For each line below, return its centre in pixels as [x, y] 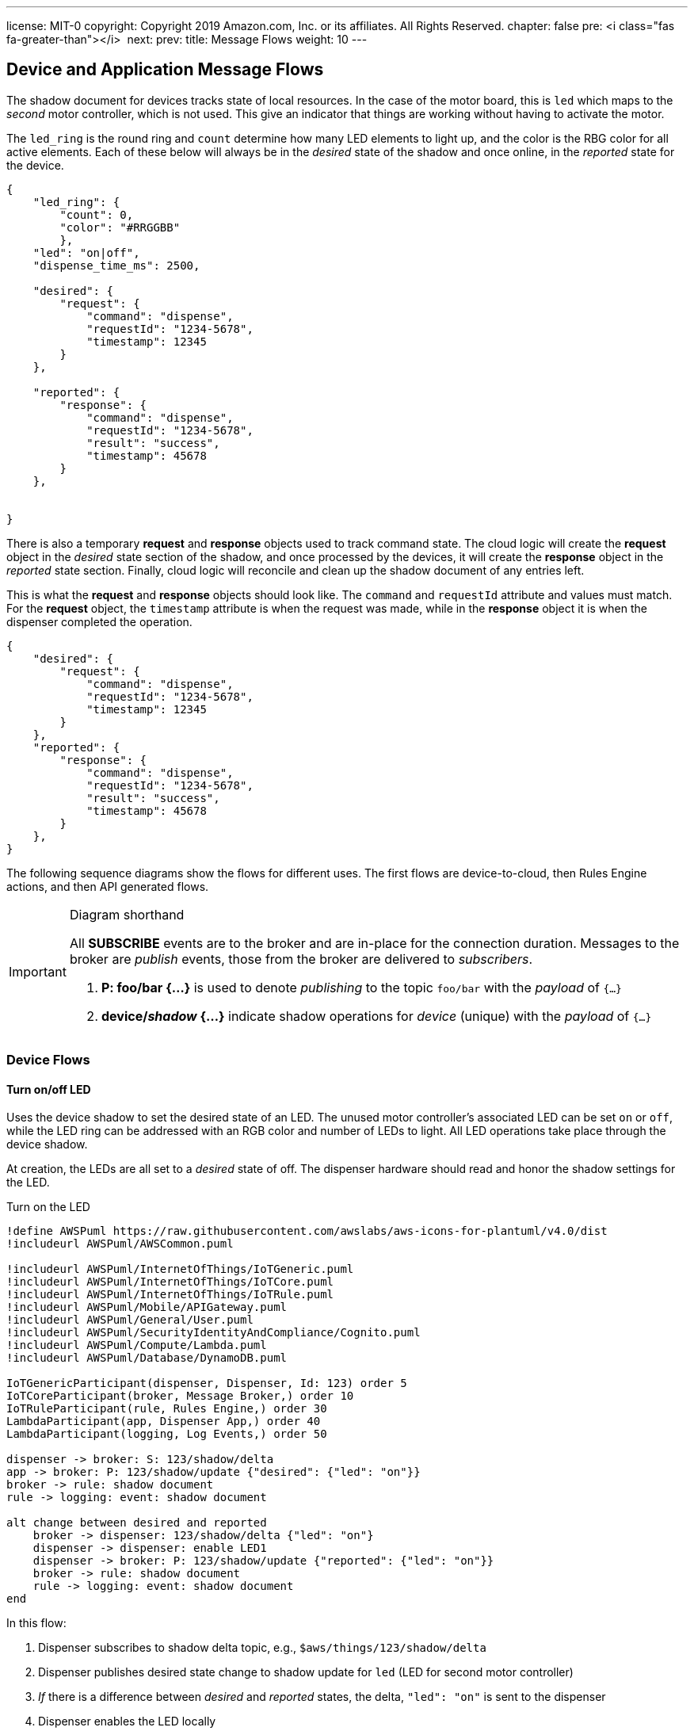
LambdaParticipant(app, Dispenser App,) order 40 [164, 1421]
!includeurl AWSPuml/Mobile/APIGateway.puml [147, 1307]
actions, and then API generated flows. [108, 886]
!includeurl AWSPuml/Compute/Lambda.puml [137, 1345]
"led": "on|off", [86, 252]
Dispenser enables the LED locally [127, 1721]
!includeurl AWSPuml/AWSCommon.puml [120, 1244]
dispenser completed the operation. [99, 621]
